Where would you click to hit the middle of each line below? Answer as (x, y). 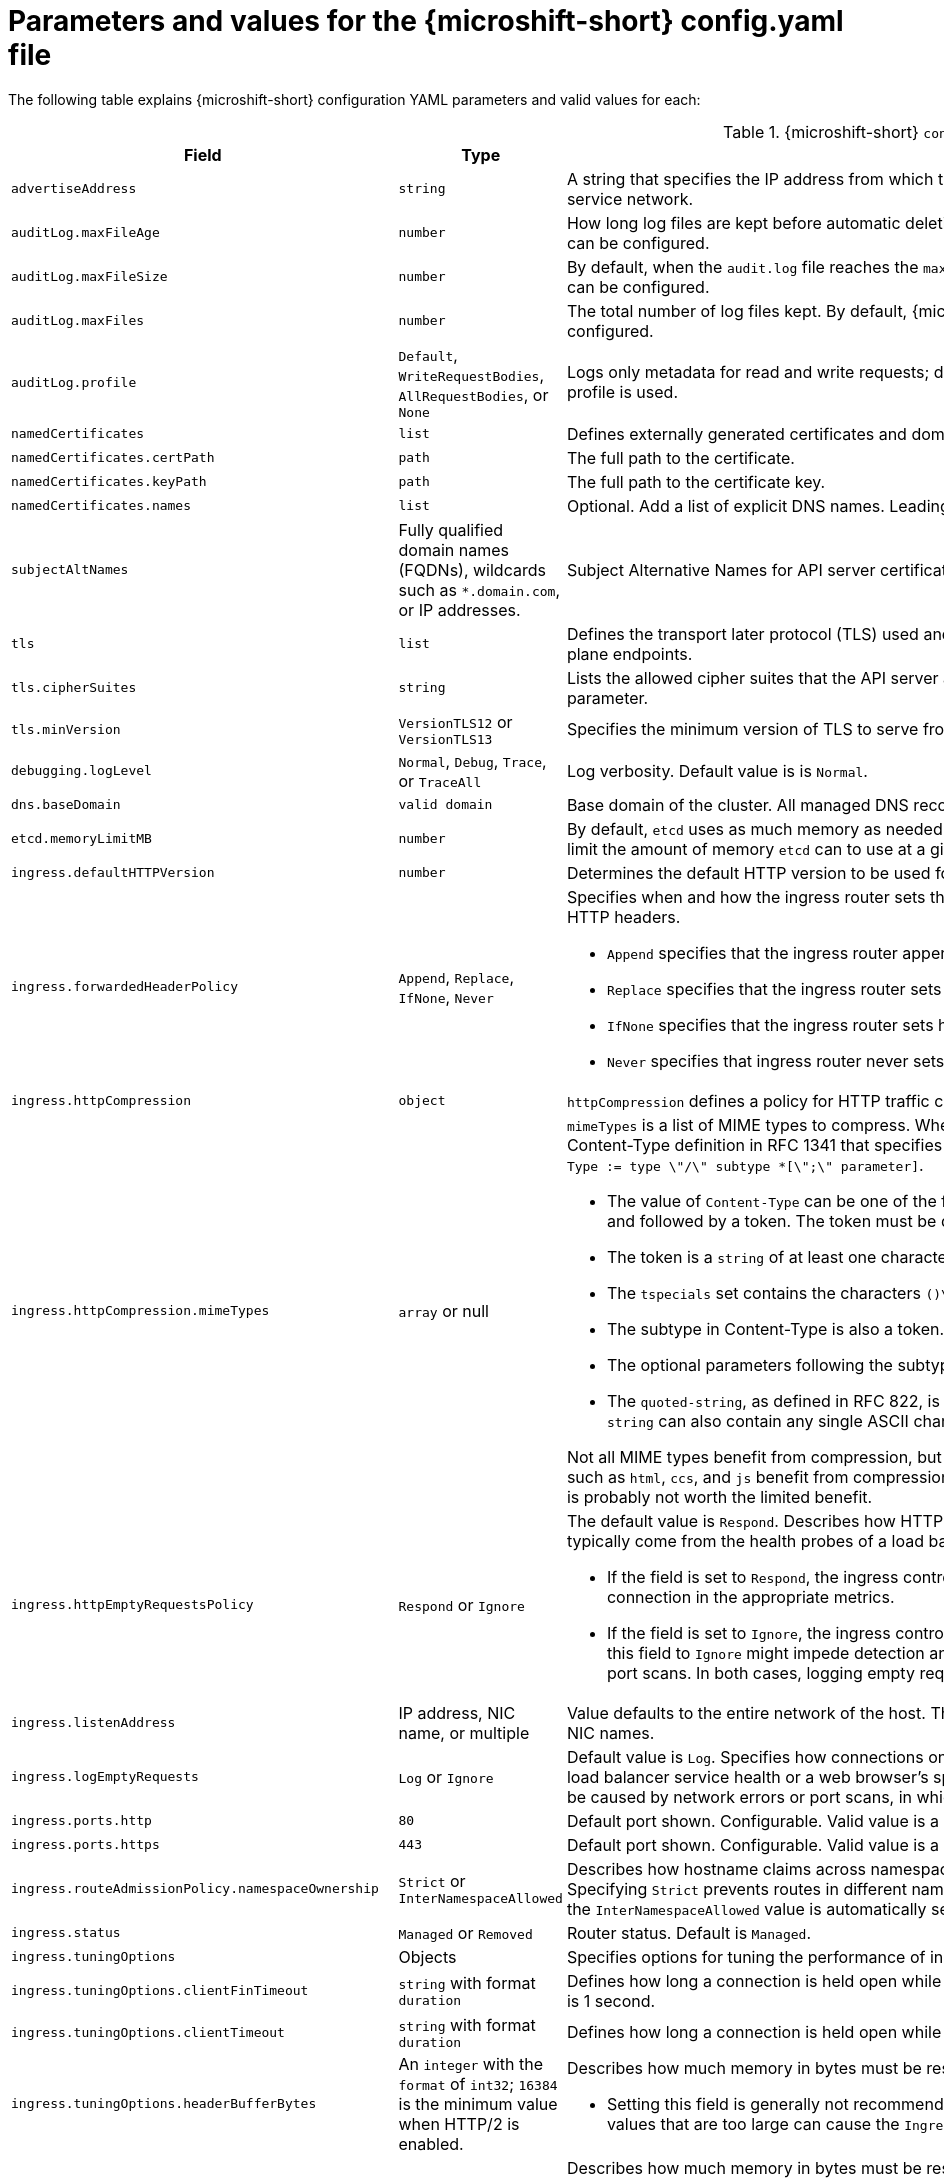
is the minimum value (478, 2103)
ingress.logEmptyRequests (105, 1777)
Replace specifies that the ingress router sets (774, 988)
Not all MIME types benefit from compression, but (754, 1456)
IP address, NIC (457, 1712)
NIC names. (610, 1732)
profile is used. (622, 392)
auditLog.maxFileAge (85, 233)
